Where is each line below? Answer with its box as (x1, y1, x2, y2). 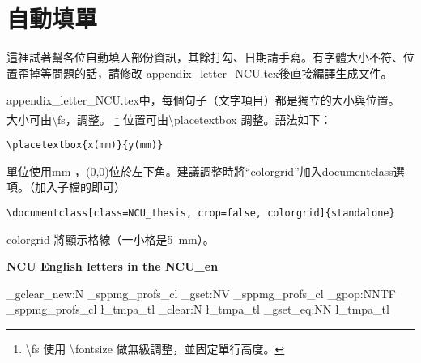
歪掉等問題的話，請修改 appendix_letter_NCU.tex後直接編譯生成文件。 (17, 64, 393, 81)
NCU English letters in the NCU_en (6, 258, 219, 275)
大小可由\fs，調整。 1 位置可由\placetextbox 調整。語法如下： (6, 108, 332, 127)
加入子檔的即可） (34, 178, 125, 195)
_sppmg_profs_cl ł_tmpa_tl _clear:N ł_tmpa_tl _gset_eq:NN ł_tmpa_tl (6, 301, 389, 318)
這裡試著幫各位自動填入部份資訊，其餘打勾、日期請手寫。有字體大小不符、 (6, 49, 403, 66)
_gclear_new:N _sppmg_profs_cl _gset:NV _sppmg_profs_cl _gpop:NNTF (6, 284, 396, 301)
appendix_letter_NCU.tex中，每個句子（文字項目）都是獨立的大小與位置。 (6, 92, 400, 109)
